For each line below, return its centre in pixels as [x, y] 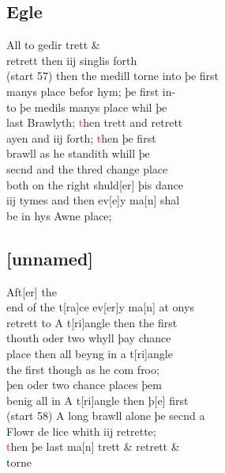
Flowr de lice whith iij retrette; [81, 431]
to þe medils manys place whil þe [87, 107]
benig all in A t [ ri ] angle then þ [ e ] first [97, 400]
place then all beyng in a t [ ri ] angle [90, 353]
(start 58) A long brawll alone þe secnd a [106, 416]
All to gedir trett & [53, 45]
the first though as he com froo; [83, 369]
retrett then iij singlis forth [72, 60]
